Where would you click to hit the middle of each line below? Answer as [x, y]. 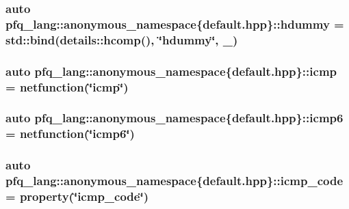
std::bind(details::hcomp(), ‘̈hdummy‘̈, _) [122, 39]
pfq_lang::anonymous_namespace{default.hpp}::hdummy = [175, 24]
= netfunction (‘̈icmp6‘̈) [70, 134]
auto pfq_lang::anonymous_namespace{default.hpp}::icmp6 [174, 118]
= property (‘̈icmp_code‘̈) [77, 196]
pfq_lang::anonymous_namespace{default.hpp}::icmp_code [174, 181]
